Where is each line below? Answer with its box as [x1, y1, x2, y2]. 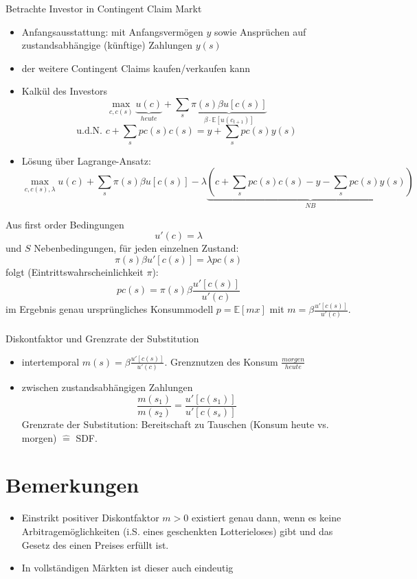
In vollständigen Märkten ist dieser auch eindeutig [21, 560, 234, 575]
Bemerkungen [5, 471, 139, 499]
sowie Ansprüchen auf [214, 24, 306, 38]
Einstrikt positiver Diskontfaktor [21, 510, 159, 525]
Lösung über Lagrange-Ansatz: [21, 153, 151, 167]
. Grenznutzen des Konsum [164, 354, 278, 368]
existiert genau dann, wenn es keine [191, 510, 341, 525]
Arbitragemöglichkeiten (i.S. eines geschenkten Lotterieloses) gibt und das [21, 523, 333, 538]
